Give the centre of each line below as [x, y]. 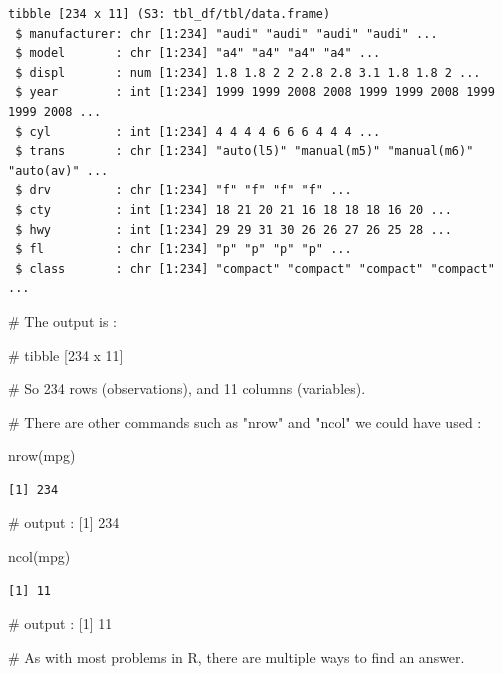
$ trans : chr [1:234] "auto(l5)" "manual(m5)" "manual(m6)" [244, 151]
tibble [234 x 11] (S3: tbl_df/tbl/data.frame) [169, 14]
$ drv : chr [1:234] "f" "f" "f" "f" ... [183, 190]
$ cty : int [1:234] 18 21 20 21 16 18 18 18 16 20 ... [233, 209]
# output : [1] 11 [60, 623]
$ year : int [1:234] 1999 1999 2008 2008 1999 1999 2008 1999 [255, 92]
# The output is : [62, 320]
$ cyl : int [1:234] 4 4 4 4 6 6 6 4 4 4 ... [198, 131]
